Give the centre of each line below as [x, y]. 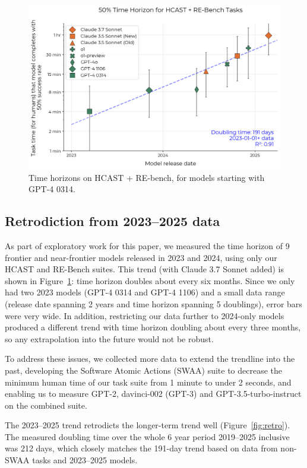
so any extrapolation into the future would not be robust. [109, 338]
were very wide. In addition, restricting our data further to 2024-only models [145, 315]
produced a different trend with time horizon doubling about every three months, [153, 327]
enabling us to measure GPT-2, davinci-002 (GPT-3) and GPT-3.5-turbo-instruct [153, 394]
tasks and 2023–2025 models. [85, 460]
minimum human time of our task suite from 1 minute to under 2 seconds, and [148, 382]
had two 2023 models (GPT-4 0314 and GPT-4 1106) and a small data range [145, 292]
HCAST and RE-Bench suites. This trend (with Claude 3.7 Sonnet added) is [144, 269]
